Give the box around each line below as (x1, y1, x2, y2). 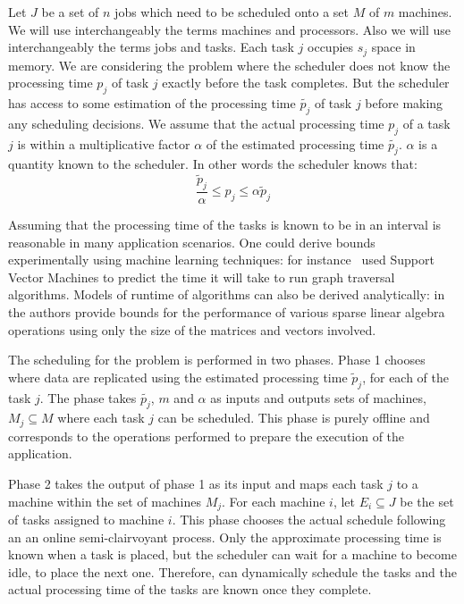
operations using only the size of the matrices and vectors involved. (8, 320, 376, 339)
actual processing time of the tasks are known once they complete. (8, 580, 372, 599)
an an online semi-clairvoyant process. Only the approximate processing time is (8, 527, 442, 546)
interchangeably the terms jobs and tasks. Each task (8, 38, 294, 56)
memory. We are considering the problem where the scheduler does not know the (8, 55, 451, 74)
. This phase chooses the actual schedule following (172, 510, 446, 529)
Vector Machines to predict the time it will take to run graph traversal (8, 267, 395, 286)
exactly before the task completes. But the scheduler (162, 73, 450, 92)
